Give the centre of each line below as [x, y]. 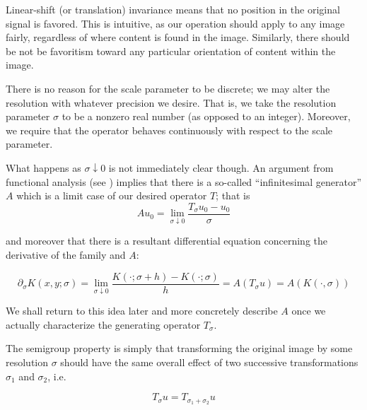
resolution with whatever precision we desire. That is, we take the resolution [171, 102]
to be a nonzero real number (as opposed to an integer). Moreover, [206, 116]
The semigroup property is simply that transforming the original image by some [179, 348]
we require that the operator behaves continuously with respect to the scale [169, 130]
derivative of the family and [66, 254]
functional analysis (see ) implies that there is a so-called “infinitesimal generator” [184, 181]
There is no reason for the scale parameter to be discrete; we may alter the [168, 88]
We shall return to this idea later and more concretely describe [142, 311]
